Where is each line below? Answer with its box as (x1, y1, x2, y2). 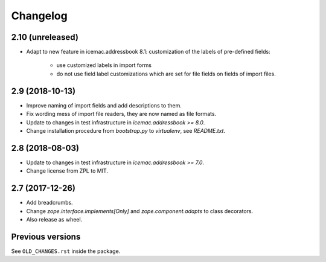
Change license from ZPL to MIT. (26, 167, 109, 174)
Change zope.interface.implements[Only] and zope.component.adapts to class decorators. (26, 207, 254, 214)
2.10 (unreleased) (11, 32, 78, 42)
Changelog (11, 9, 68, 22)
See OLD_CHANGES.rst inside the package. (11, 248, 121, 255)
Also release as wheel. (26, 216, 83, 223)
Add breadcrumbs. (26, 199, 73, 206)
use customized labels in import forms (56, 62, 152, 69)
